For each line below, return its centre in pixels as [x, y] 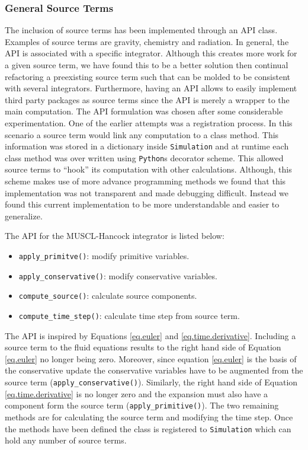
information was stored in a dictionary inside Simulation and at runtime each [147, 146]
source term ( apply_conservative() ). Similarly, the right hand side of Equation [151, 382]
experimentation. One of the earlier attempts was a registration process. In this [149, 122]
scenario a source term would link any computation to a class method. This [142, 134]
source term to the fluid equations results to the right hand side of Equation [143, 347]
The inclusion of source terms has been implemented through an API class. [141, 30]
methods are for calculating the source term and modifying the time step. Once [149, 417]
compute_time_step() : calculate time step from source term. [129, 315]
